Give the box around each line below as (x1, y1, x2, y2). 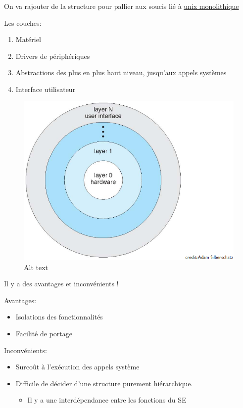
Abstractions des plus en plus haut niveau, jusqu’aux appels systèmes (15, 67, 227, 78)
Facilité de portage (15, 328, 72, 338)
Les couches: (4, 17, 42, 28)
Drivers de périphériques (15, 50, 90, 61)
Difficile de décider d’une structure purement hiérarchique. (15, 378, 193, 388)
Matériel (15, 34, 41, 45)
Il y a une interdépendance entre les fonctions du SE (27, 395, 187, 405)
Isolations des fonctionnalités (15, 312, 103, 322)
